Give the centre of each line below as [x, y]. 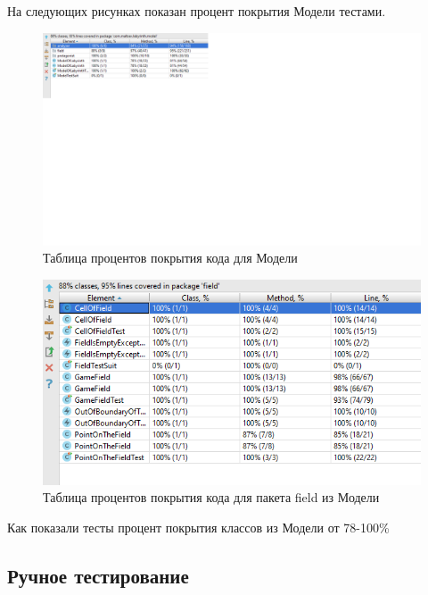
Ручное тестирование [98, 575]
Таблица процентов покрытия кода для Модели [170, 258]
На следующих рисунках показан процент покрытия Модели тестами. [197, 11]
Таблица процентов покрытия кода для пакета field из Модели [211, 497]
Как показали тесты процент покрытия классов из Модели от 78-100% [198, 527]
